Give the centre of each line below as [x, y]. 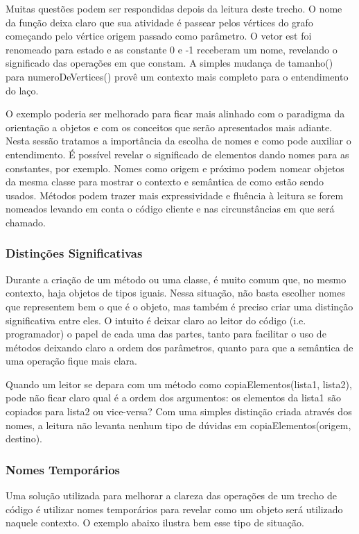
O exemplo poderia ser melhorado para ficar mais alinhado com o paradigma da [175, 114]
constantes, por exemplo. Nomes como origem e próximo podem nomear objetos [175, 168]
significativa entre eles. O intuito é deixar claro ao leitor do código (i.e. [156, 320]
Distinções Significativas [74, 253]
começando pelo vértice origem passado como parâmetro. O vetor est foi [159, 36]
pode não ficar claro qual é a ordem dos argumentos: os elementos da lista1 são [173, 398]
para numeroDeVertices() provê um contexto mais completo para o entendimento [177, 76]
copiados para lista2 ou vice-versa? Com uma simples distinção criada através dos [179, 411]
